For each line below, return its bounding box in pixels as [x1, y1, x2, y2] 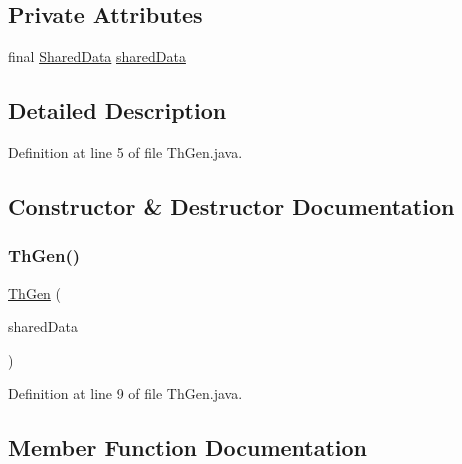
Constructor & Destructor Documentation [8, 190, 455, 221]
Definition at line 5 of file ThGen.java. [8, 142, 243, 162]
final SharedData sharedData [8, 46, 186, 67]
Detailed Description [8, 95, 227, 126]
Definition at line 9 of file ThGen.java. [8, 383, 243, 404]
